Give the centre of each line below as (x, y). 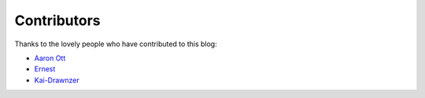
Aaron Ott (50, 58)
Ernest (45, 69)
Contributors (58, 20)
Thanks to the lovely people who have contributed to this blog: (116, 44)
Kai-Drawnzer (57, 80)
